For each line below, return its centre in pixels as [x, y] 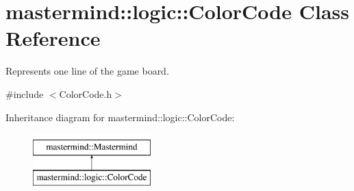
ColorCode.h [86, 93]
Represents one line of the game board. [87, 71]
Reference [53, 38]
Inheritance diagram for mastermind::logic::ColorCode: [120, 117]
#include [25, 93]
